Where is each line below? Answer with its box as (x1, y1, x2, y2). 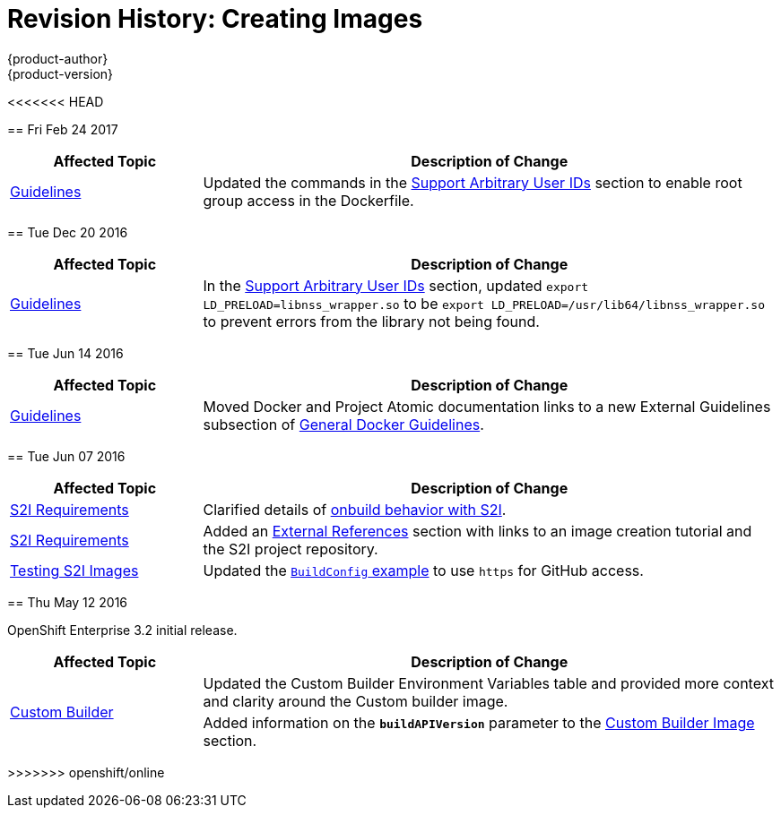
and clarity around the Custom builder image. (203, 691, 508, 710)
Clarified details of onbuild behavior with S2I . (203, 500, 507, 519)
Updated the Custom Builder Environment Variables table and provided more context (203, 673, 774, 692)
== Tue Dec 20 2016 (7, 224, 128, 240)
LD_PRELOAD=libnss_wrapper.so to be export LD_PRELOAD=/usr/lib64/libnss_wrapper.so (203, 294, 765, 313)
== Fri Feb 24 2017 (7, 121, 118, 137)
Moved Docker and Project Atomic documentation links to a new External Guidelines (203, 397, 771, 416)
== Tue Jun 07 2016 (7, 448, 126, 464)
